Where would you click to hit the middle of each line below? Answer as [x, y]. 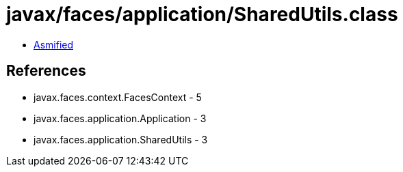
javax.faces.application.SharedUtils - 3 [121, 139]
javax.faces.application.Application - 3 [120, 118]
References [46, 71]
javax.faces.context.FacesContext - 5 [118, 97]
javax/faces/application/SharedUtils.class [202, 14]
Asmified [54, 44]
